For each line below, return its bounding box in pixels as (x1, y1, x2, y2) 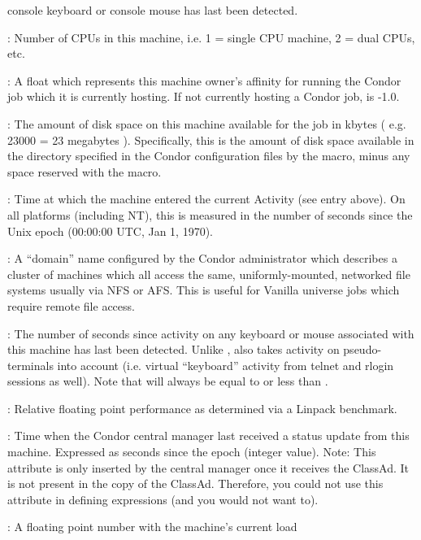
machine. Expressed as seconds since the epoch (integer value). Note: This (7, 443, 376, 460)
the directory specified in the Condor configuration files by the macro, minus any (7, 147, 410, 164)
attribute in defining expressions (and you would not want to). (7, 490, 319, 507)
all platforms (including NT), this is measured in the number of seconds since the (7, 206, 413, 223)
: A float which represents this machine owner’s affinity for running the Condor (7, 72, 401, 89)
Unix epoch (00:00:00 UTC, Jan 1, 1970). (7, 222, 213, 239)
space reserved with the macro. (7, 163, 162, 180)
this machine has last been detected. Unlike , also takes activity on (7, 341, 340, 358)
